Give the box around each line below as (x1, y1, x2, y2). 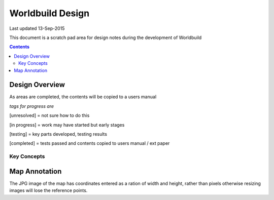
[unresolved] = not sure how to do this (9, 112, 90, 118)
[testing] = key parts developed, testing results (9, 131, 108, 137)
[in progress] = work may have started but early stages (9, 122, 125, 128)
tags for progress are (9, 103, 54, 109)
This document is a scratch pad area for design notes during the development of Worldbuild (9, 34, 202, 41)
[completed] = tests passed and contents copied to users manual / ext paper (9, 140, 170, 146)
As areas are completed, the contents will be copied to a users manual (9, 94, 157, 100)
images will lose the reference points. (9, 187, 88, 193)
